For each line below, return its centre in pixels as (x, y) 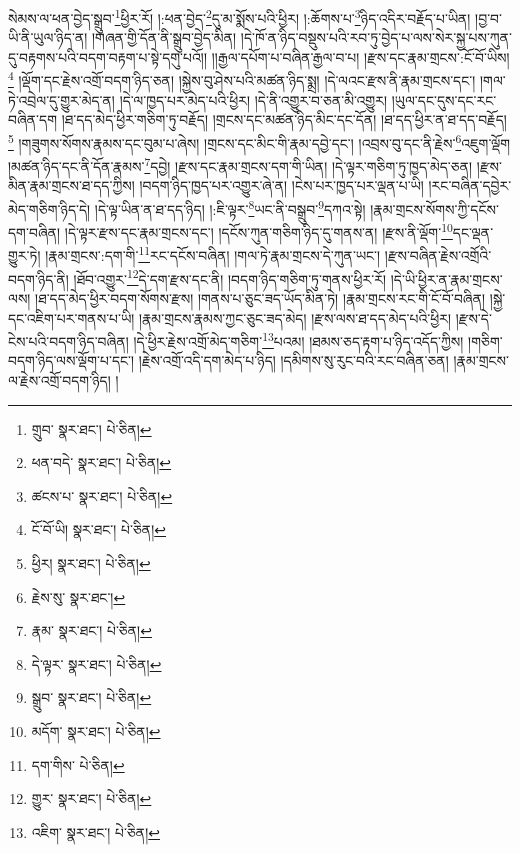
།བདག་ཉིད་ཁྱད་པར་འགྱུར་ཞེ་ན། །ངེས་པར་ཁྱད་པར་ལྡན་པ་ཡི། (281, 185)
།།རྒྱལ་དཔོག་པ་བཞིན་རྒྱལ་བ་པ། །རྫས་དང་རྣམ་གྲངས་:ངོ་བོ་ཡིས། (360, 56)
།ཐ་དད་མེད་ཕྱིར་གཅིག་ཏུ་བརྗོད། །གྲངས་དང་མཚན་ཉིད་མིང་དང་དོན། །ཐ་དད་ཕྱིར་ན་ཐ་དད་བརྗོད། (284, 119)
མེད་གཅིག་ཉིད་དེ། (49, 208)
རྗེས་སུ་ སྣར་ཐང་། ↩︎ (78, 596)
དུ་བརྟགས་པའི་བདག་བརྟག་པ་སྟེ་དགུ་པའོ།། (108, 56)
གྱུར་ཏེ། (24, 255)
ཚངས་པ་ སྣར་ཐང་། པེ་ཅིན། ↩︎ (102, 495)
